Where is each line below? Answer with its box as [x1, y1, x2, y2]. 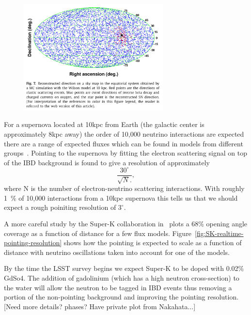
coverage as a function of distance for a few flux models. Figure [4, 228, 192, 238]
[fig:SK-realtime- [195, 228, 244, 238]
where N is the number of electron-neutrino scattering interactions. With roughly [4, 183, 245, 193]
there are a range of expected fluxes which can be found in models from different [4, 138, 243, 148]
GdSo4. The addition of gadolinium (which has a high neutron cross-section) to [4, 273, 239, 283]
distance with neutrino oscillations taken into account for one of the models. [4, 247, 230, 257]
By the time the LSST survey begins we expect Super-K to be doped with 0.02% [4, 263, 244, 273]
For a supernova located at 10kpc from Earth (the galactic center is [4, 119, 204, 129]
